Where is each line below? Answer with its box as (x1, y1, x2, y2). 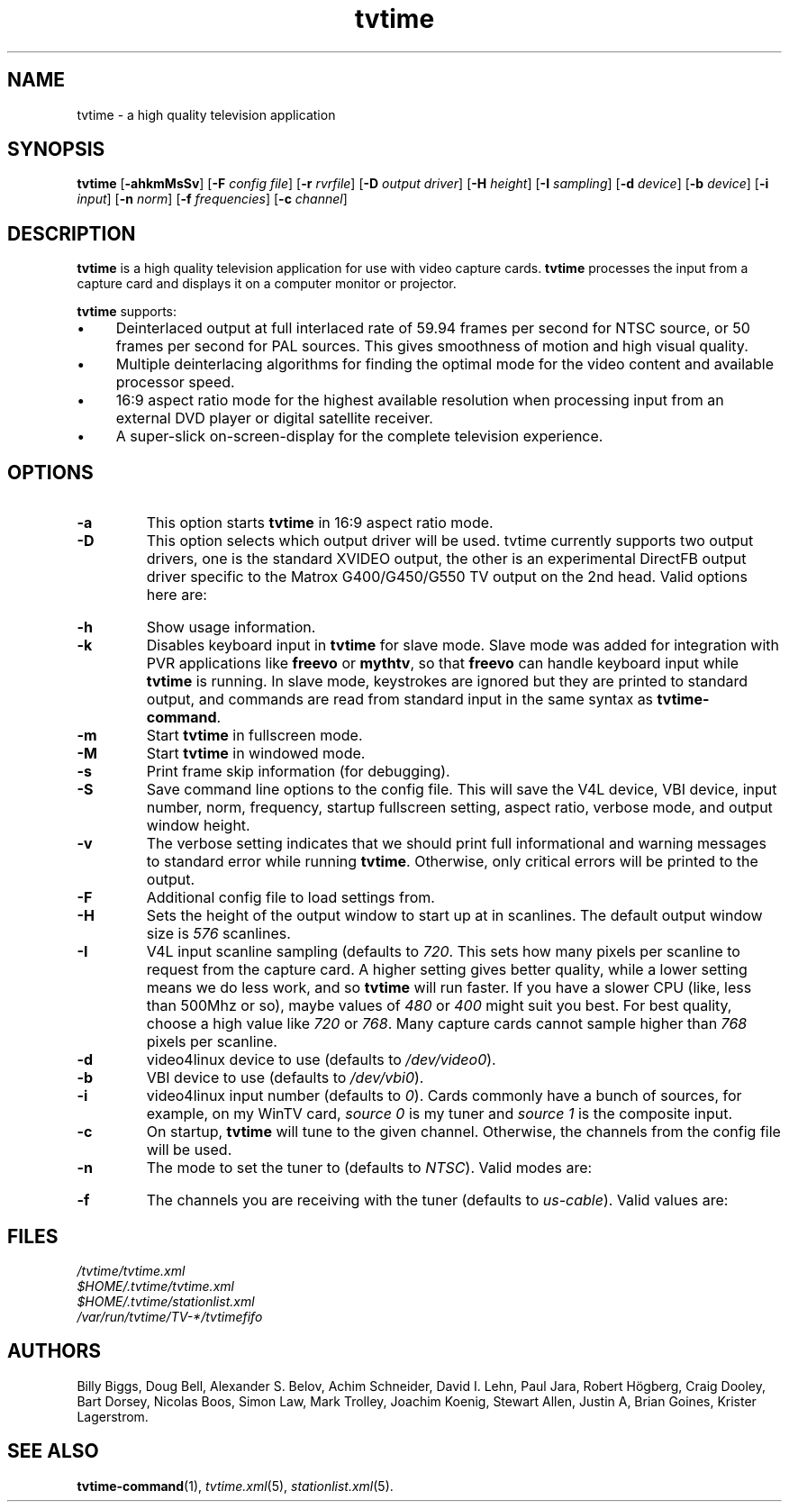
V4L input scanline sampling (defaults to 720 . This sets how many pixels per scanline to (146, 942, 740, 961)
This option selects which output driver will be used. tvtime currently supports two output (146, 532, 754, 550)
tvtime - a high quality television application (77, 106, 336, 123)
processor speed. (115, 373, 235, 392)
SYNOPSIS (7, 138, 105, 161)
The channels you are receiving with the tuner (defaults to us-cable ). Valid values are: (146, 1191, 729, 1210)
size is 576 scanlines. (146, 924, 291, 943)
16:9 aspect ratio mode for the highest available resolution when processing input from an (115, 391, 724, 410)
